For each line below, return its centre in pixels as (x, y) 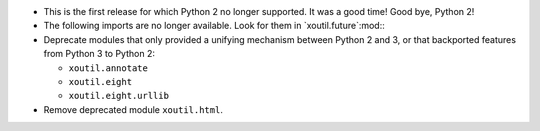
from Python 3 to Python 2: (99, 54)
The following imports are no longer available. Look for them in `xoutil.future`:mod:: (214, 26)
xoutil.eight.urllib (119, 96)
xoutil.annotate (108, 68)
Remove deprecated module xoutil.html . (133, 109)
